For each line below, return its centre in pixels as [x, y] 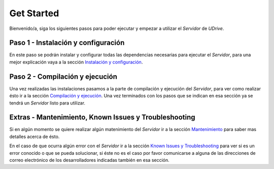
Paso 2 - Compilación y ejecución [63, 76]
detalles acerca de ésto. [35, 137]
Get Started [34, 13]
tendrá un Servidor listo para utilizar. [47, 103]
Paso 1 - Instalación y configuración [67, 43]
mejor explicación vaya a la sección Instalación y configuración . [76, 62]
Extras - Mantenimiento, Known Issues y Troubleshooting [102, 117]
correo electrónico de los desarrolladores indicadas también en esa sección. [89, 160]
